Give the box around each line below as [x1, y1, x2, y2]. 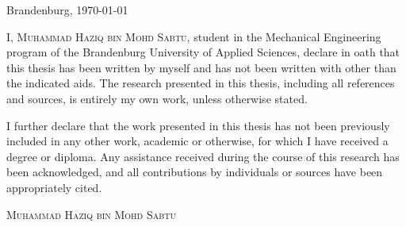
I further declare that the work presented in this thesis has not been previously [6, 117, 390, 133]
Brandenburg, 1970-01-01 [6, 2, 128, 17]
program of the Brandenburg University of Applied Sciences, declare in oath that [6, 44, 400, 60]
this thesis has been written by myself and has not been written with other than [6, 59, 396, 75]
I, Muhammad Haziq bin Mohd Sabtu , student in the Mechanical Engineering [6, 28, 381, 44]
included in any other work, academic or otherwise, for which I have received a [6, 133, 389, 149]
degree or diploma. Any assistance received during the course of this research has [6, 148, 400, 164]
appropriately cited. [6, 179, 102, 195]
